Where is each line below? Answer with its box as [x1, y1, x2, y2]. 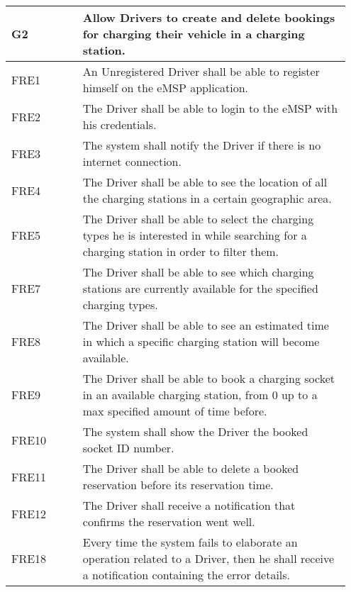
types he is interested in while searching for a [82, 227, 307, 243]
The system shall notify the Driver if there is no [82, 137, 321, 153]
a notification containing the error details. [82, 566, 291, 583]
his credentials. [82, 116, 157, 133]
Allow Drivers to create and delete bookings [82, 9, 335, 26]
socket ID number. [82, 440, 174, 456]
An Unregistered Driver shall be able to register [82, 63, 320, 79]
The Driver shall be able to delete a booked [82, 460, 299, 476]
